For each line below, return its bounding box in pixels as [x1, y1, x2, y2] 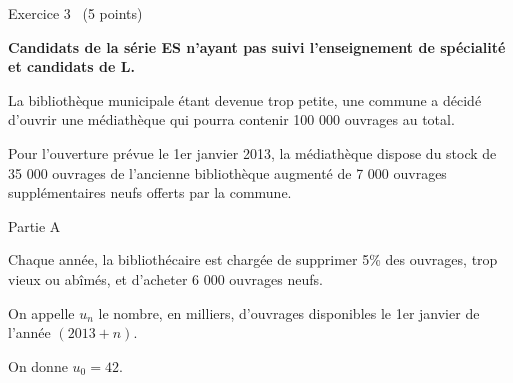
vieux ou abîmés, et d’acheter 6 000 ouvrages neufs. [8, 268, 323, 289]
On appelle [8, 302, 75, 323]
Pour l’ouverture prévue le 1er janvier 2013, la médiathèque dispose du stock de [8, 142, 497, 163]
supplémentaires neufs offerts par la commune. [8, 182, 292, 203]
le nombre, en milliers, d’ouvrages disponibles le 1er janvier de [98, 302, 480, 323]
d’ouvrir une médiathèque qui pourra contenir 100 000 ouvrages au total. [8, 109, 455, 130]
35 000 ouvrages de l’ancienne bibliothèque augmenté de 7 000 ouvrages [8, 162, 447, 183]
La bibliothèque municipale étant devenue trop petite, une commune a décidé [8, 89, 482, 110]
